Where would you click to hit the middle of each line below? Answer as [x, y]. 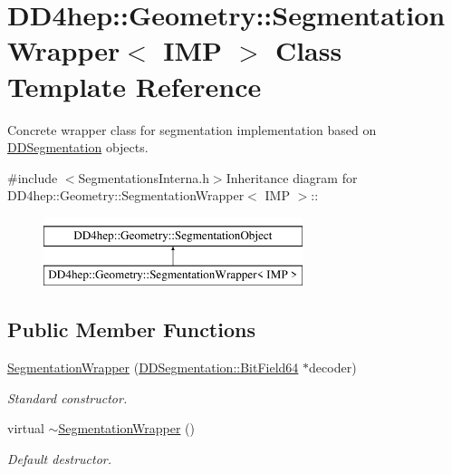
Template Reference [135, 86]
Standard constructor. [67, 397]
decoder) [333, 368]
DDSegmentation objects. [78, 147]
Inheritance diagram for [292, 177]
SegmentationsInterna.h [144, 177]
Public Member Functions [131, 329]
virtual [26, 428]
